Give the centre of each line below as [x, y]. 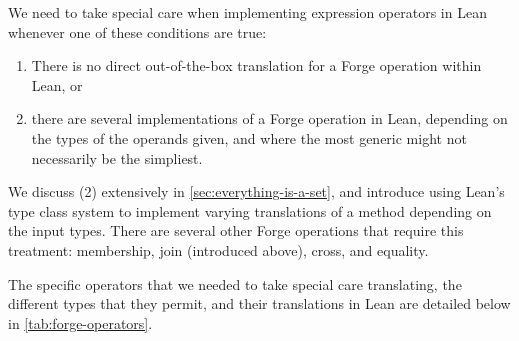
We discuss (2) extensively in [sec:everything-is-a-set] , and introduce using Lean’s [256, 191]
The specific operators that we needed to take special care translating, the [235, 283]
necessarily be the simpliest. [117, 157]
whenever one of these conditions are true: [137, 31]
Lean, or [57, 84]
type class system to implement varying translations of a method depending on [250, 210]
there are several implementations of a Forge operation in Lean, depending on [269, 118]
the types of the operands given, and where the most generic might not [249, 137]
